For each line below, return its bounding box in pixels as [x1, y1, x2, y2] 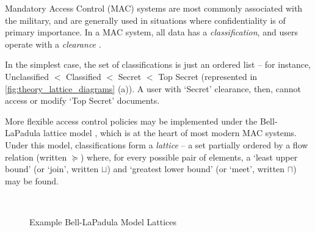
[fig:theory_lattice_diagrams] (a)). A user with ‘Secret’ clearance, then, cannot [5, 82, 301, 95]
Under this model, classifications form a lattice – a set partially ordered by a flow [5, 138, 308, 151]
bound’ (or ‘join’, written [5, 162, 99, 175]
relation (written [5, 150, 67, 163]
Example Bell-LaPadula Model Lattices [29, 215, 176, 228]
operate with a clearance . [5, 37, 101, 50]
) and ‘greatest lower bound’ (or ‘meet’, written [107, 162, 285, 175]
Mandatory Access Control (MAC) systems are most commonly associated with [5, 2, 303, 14]
